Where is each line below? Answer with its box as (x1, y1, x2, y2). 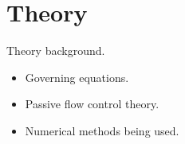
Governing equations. (25, 68, 129, 85)
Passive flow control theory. (25, 95, 159, 112)
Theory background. (6, 42, 105, 59)
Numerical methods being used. (25, 122, 179, 138)
